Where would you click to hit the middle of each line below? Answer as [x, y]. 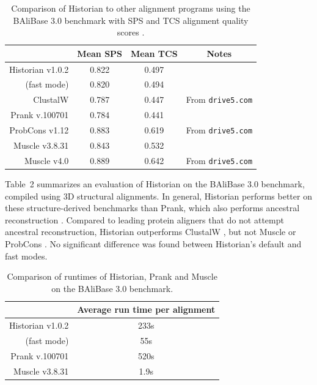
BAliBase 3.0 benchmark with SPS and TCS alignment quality [131, 20]
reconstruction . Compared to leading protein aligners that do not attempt [144, 219]
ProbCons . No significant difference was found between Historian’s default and [153, 243]
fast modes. [26, 256]
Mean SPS [100, 53]
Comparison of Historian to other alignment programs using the [131, 8]
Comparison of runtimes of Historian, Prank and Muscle [112, 276]
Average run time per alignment [146, 309]
